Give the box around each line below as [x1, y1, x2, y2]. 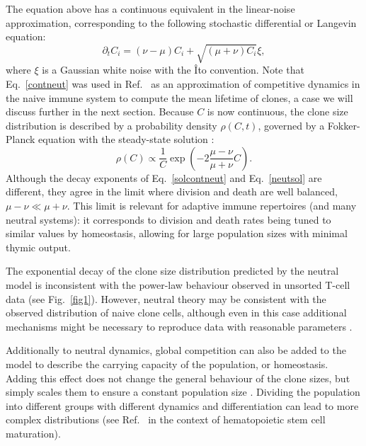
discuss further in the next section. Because [6, 104, 194, 119]
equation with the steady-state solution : [38, 132, 215, 147]
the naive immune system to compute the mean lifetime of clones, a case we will [6, 90, 353, 105]
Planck [6, 132, 35, 147]
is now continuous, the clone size [207, 104, 348, 119]
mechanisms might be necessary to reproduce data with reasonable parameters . [6, 319, 353, 333]
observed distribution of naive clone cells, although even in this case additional [6, 305, 347, 320]
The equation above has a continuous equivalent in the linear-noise [6, 1, 295, 16]
